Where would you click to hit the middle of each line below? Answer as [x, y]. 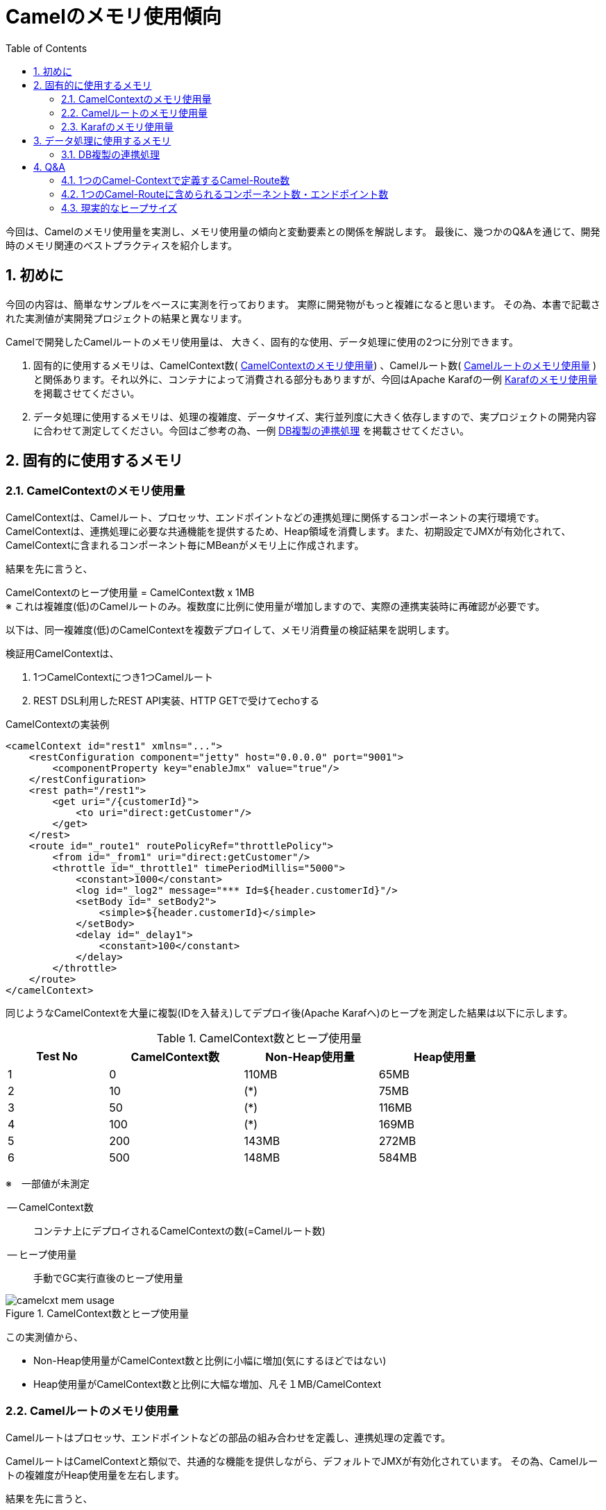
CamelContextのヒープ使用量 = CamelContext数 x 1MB [130, 592]
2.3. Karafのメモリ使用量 [118, 126]
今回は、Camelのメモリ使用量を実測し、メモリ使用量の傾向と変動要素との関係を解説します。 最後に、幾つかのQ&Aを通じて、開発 [303, 231]
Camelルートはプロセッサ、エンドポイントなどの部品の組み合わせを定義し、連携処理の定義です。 [228, 1437]
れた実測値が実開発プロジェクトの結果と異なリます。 [127, 318]
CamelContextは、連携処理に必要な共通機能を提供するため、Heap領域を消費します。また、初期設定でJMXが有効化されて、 [288, 531]
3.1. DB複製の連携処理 [111, 154]
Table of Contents [47, 48]
